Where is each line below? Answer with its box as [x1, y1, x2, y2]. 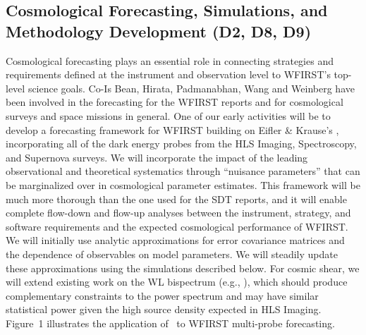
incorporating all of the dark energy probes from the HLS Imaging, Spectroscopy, [6, 136, 357, 151]
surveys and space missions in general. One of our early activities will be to [6, 108, 331, 123]
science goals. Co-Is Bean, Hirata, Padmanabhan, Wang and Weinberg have [28, 80, 355, 95]
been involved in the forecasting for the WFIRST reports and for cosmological [6, 95, 343, 109]
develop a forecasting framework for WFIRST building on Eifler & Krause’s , [6, 122, 339, 137]
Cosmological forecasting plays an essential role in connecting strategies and [6, 53, 334, 68]
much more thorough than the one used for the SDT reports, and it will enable [6, 191, 347, 206]
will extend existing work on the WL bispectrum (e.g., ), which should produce [6, 274, 348, 289]
